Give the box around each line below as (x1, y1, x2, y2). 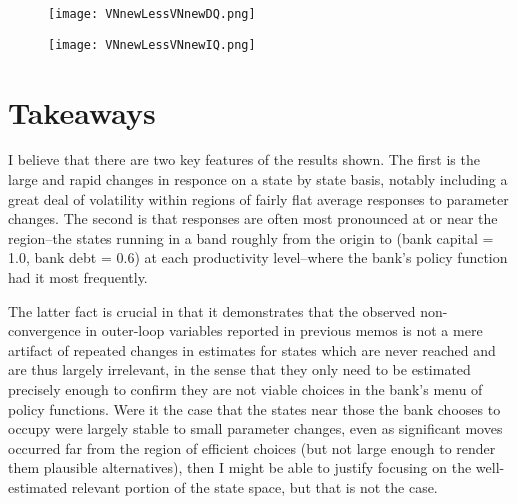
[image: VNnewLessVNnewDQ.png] (48, 7, 256, 21)
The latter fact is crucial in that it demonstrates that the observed (8, 300, 416, 321)
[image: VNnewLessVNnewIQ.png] (48, 37, 256, 52)
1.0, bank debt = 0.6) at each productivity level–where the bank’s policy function (8, 247, 508, 268)
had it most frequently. (8, 267, 148, 287)
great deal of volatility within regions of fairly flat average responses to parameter (8, 188, 509, 209)
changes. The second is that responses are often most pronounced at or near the (8, 208, 498, 229)
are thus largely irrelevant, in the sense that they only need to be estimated (8, 359, 471, 380)
